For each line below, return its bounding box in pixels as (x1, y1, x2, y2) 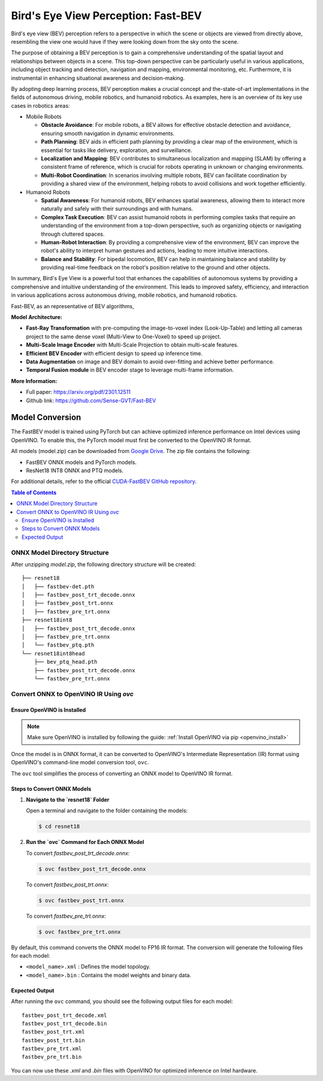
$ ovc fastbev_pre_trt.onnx (38, 928, 121, 935)
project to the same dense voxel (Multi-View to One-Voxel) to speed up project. (26, 333, 221, 340)
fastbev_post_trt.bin (22, 1037, 85, 1044)
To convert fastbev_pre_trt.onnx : (26, 912, 106, 919)
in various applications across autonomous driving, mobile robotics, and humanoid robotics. (11, 291, 237, 299)
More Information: (11, 377, 57, 384)
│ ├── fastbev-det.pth (22, 583, 95, 590)
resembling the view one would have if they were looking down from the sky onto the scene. (11, 38, 239, 45)
